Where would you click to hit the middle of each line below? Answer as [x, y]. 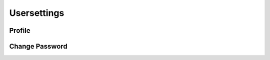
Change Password [38, 46]
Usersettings [37, 13]
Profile [20, 30]
